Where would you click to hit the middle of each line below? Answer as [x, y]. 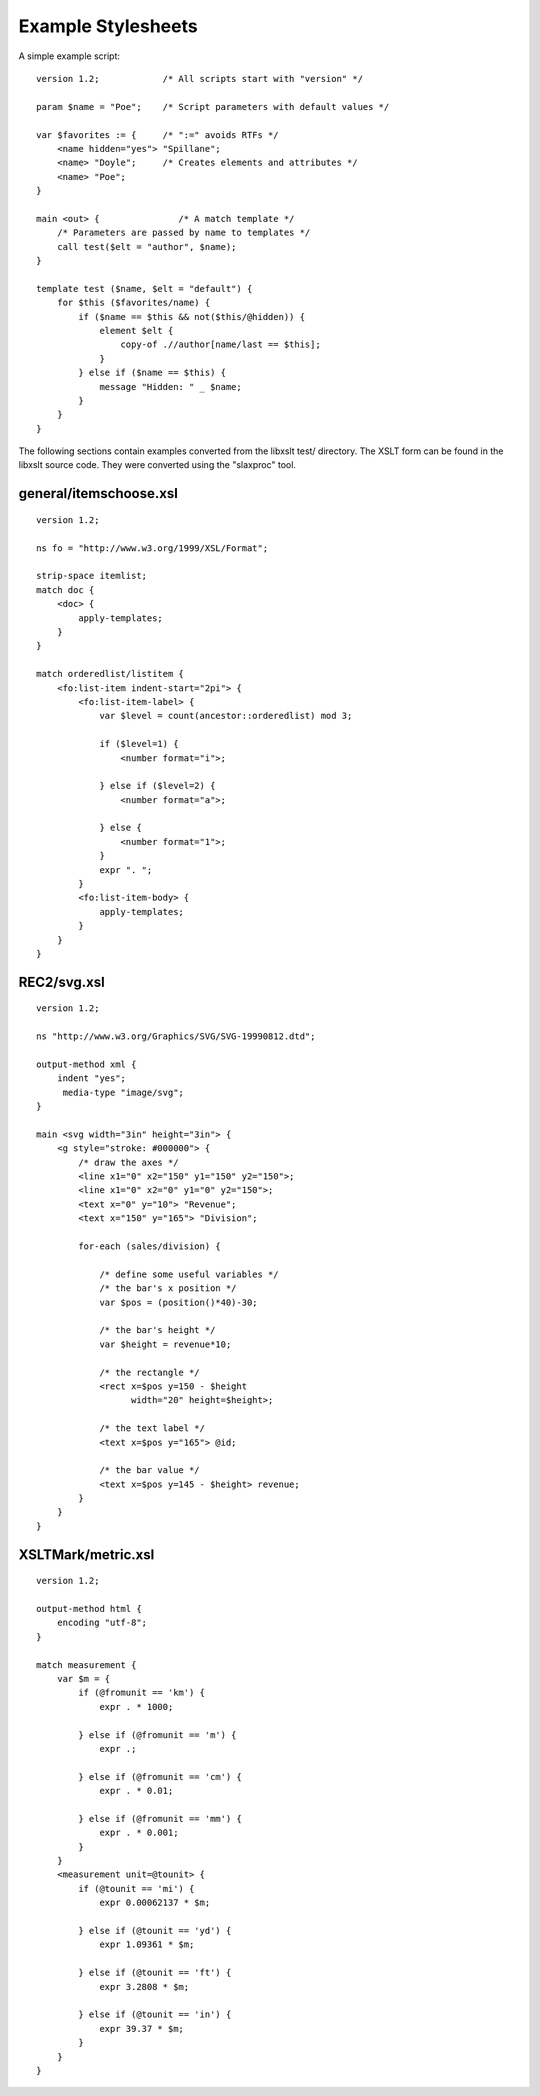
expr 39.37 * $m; [142, 2028]
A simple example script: [69, 56]
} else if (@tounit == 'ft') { [155, 1973]
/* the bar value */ [149, 1470]
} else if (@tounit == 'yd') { [155, 1931]
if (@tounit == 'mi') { [136, 1888]
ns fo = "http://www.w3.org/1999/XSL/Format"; [152, 548]
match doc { [65, 589]
